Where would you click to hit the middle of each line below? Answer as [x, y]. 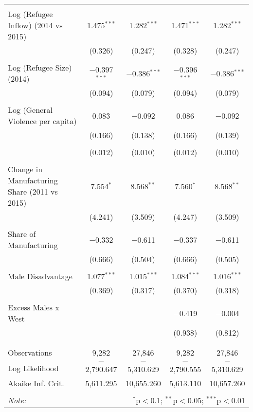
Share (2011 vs [33, 191]
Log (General [30, 110]
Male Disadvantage [40, 276]
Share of [22, 234]
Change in [25, 169]
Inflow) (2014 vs [35, 25]
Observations [30, 352]
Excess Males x [34, 307]
